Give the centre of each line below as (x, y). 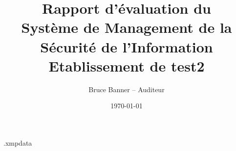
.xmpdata (18, 142)
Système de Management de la (127, 27)
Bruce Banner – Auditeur (127, 89)
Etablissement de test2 (127, 65)
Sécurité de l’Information (127, 46)
